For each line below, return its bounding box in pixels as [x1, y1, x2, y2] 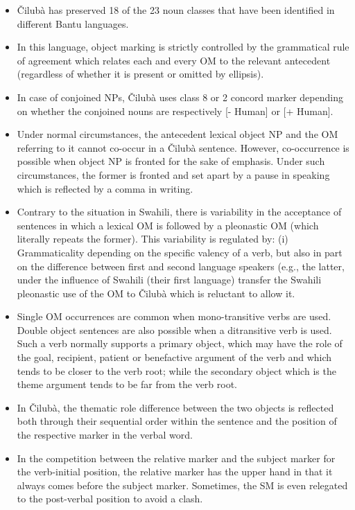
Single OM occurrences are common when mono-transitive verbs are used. [17, 309, 331, 324]
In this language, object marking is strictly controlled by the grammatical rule [17, 39, 349, 54]
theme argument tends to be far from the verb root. [17, 377, 238, 392]
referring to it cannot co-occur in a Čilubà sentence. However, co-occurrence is [17, 140, 349, 155]
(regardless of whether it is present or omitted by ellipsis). [17, 67, 264, 81]
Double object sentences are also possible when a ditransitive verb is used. [17, 322, 332, 337]
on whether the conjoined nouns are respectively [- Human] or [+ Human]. [17, 103, 334, 118]
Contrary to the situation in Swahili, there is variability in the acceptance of [17, 204, 342, 219]
